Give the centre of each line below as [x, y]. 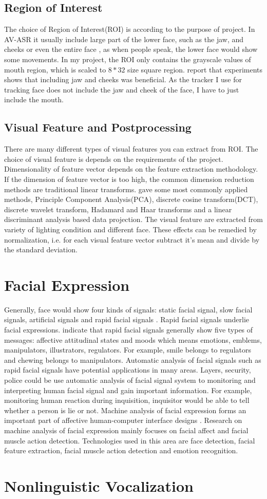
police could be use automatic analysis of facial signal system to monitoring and [130, 380]
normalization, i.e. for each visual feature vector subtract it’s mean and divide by [132, 239]
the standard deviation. [41, 249]
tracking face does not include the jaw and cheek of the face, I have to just [122, 89]
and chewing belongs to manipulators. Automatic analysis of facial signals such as [133, 359]
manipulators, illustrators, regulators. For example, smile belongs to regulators [128, 350]
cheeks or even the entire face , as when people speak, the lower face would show [131, 49]
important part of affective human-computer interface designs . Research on [123, 420]
